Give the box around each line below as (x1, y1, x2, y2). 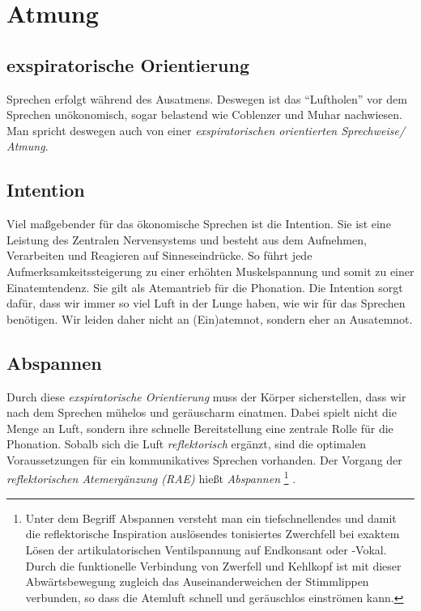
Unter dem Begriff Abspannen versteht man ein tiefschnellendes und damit (25, 509, 397, 526)
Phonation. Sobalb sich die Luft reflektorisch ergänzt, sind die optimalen (6, 435, 367, 452)
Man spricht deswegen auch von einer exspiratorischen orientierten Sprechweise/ (6, 121, 406, 138)
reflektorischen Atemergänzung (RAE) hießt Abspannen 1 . (6, 468, 296, 487)
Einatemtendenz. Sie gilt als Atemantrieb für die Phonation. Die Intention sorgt (6, 278, 403, 295)
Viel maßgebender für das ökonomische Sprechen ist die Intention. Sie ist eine (6, 215, 391, 232)
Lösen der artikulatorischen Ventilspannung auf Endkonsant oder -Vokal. (25, 541, 387, 558)
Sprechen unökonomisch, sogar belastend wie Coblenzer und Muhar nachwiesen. (6, 106, 402, 123)
